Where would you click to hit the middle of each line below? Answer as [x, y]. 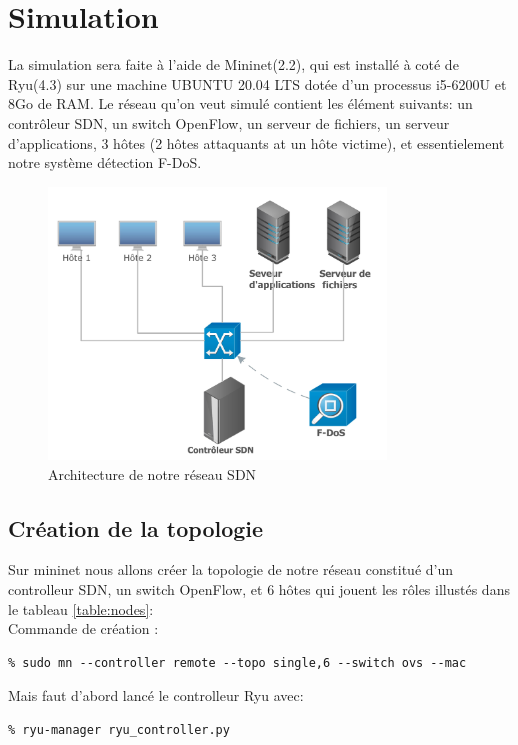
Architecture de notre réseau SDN [152, 473]
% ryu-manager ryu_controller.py [119, 729]
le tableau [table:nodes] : [81, 608]
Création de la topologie [136, 527]
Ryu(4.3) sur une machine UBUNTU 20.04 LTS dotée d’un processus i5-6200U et [257, 83]
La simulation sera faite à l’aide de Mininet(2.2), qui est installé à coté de [233, 64]
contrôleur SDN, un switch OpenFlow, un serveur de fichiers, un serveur [229, 122]
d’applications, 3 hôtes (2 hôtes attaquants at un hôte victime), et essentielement [256, 142]
